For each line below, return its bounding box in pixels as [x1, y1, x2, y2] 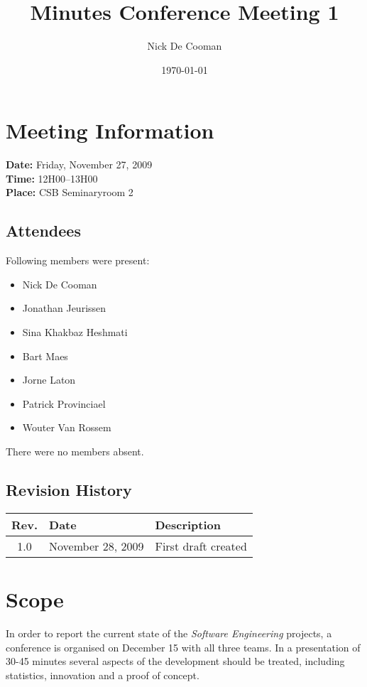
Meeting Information [6, 116, 214, 145]
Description [155, 516, 221, 533]
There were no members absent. [6, 443, 144, 458]
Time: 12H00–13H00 [6, 171, 98, 185]
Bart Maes [22, 348, 68, 363]
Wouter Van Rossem [22, 420, 111, 435]
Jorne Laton [22, 372, 76, 387]
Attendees [6, 220, 81, 242]
